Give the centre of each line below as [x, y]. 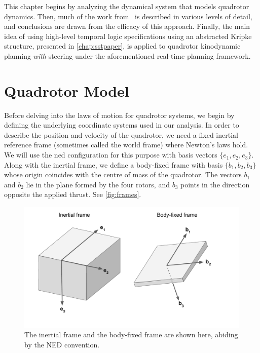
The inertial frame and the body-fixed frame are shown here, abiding [131, 335]
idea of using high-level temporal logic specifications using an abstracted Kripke [128, 36]
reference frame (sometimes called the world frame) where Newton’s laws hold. [126, 145]
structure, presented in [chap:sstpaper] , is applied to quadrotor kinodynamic [122, 46]
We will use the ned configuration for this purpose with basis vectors [111, 155]
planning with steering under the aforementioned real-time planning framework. [127, 55]
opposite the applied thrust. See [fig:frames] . [73, 194]
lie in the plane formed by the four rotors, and [98, 184]
